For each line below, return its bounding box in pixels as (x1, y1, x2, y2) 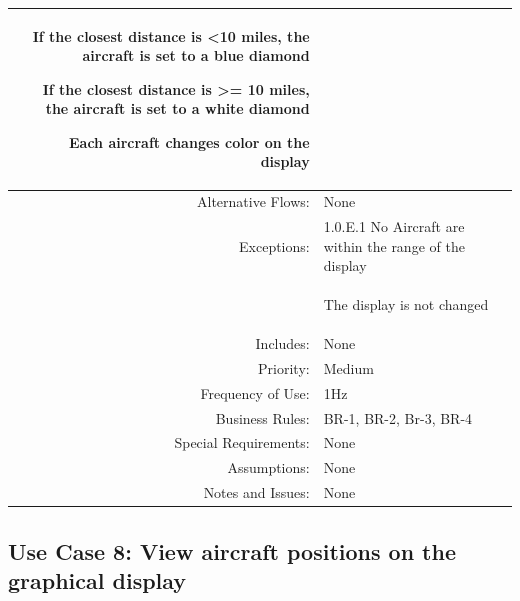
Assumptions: (227, 457, 310, 478)
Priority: (258, 357, 310, 378)
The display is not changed (323, 294, 489, 315)
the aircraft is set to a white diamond (45, 98, 310, 119)
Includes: (255, 333, 310, 354)
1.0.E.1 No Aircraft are (323, 216, 465, 237)
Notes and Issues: (203, 482, 310, 503)
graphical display (8, 564, 187, 595)
